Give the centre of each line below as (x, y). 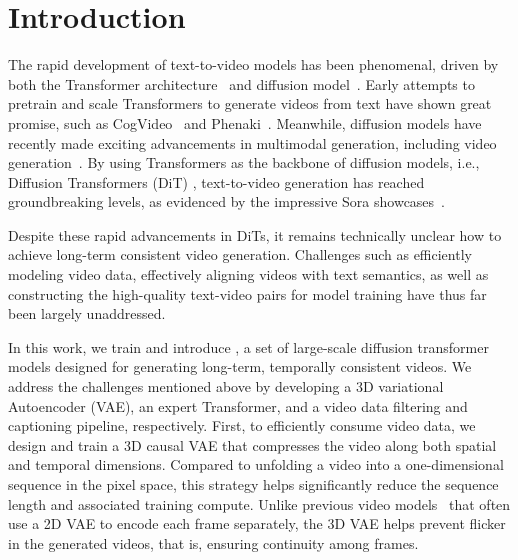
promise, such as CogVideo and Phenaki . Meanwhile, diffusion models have (245, 122)
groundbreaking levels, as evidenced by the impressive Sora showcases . (227, 201)
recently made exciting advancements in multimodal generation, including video (252, 142)
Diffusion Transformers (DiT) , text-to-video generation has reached (216, 181)
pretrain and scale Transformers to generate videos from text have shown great (250, 103)
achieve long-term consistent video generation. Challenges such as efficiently (240, 254)
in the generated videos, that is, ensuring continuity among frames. (213, 542)
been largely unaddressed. (87, 313)
